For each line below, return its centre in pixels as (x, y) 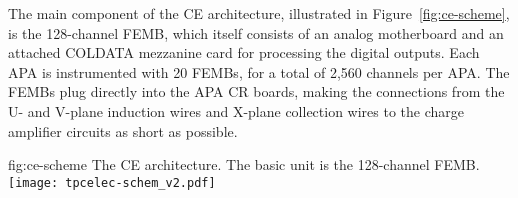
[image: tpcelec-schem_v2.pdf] (112, 182)
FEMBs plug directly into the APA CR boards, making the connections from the (256, 91)
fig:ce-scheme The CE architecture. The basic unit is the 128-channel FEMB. (244, 164)
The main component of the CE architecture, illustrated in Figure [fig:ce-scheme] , (259, 13)
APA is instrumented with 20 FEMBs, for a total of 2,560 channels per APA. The (259, 71)
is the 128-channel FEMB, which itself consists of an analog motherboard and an (256, 32)
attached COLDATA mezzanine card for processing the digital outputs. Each (244, 52)
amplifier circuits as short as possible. (123, 130)
